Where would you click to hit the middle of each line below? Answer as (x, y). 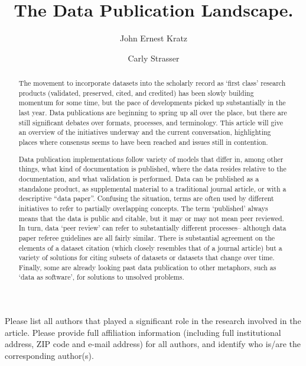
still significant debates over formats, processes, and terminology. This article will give (151, 122)
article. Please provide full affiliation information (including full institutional (143, 332)
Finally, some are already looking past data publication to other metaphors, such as (147, 267)
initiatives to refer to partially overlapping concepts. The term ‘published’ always (143, 208)
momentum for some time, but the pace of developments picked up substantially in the (152, 103)
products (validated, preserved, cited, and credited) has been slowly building (136, 93)
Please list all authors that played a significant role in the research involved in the (153, 321)
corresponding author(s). (49, 355)
